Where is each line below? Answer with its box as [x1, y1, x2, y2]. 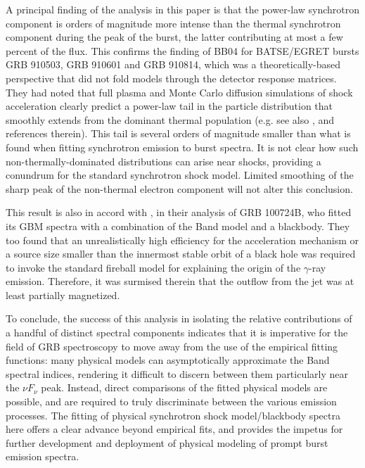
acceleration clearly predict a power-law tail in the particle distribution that [6, 99, 333, 113]
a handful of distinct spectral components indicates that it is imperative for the [6, 325, 348, 340]
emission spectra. [6, 449, 79, 464]
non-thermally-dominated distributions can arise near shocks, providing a [6, 153, 321, 168]
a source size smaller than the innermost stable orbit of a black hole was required [6, 246, 356, 261]
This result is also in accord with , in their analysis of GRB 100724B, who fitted [6, 205, 352, 220]
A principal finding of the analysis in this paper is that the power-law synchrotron [6, 2, 360, 16]
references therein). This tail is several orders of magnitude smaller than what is [6, 126, 351, 141]
